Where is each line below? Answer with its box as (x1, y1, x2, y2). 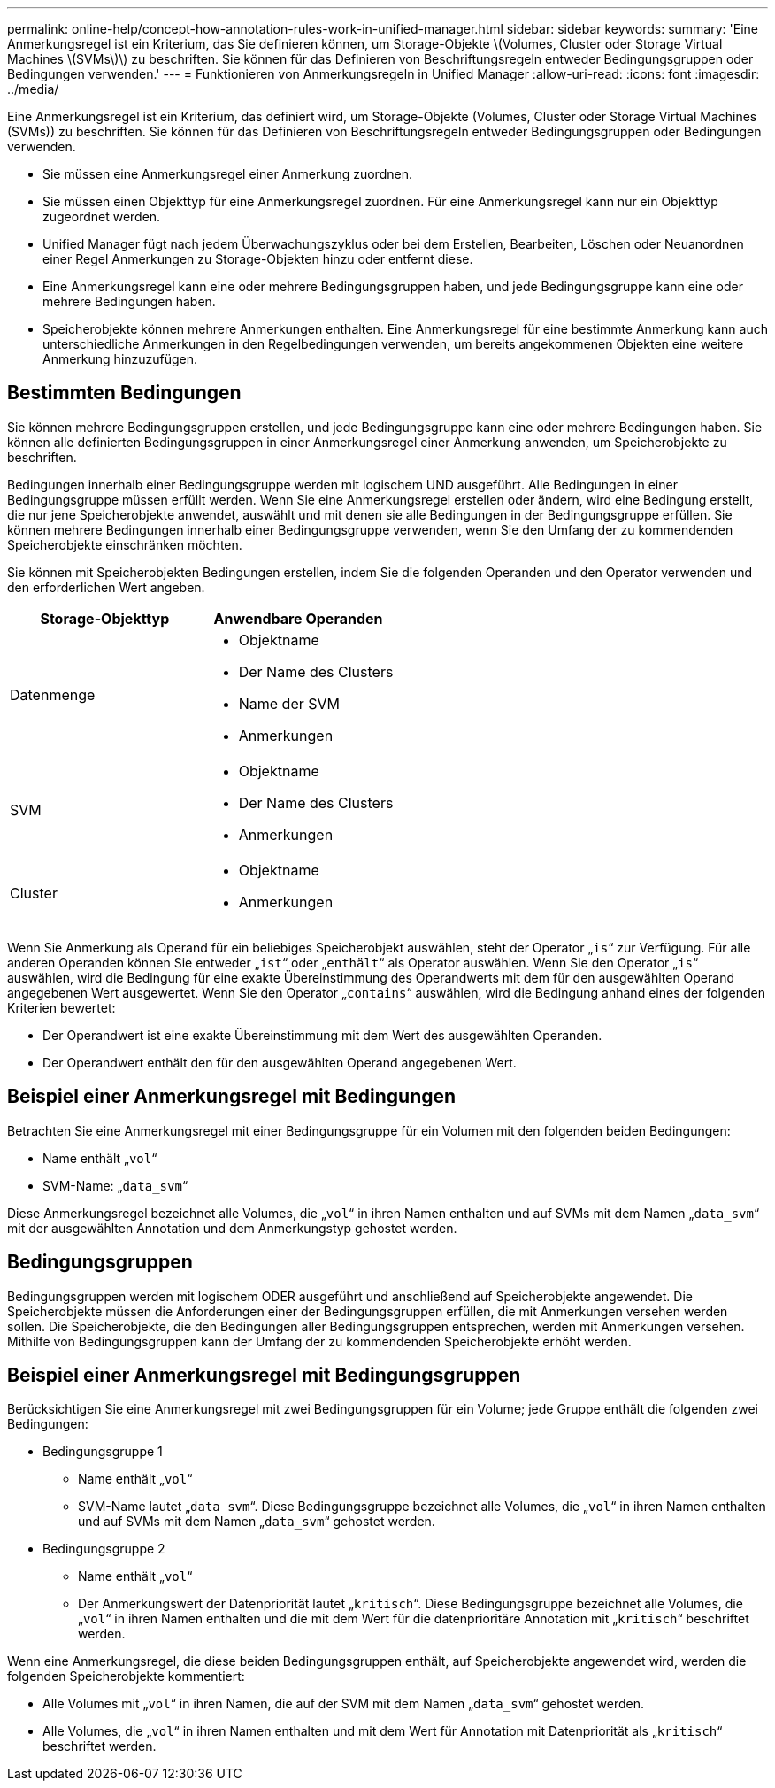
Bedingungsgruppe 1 (42, 1444, 163, 1460)
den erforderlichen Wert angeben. (7, 579, 205, 595)
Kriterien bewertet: (7, 999, 116, 1015)
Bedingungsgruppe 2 (42, 1541, 165, 1557)
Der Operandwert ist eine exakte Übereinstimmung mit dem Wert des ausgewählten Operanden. (42, 1027, 602, 1043)
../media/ (7, 81, 59, 96)
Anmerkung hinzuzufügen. (42, 351, 198, 366)
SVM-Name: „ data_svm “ (42, 1177, 188, 1193)
